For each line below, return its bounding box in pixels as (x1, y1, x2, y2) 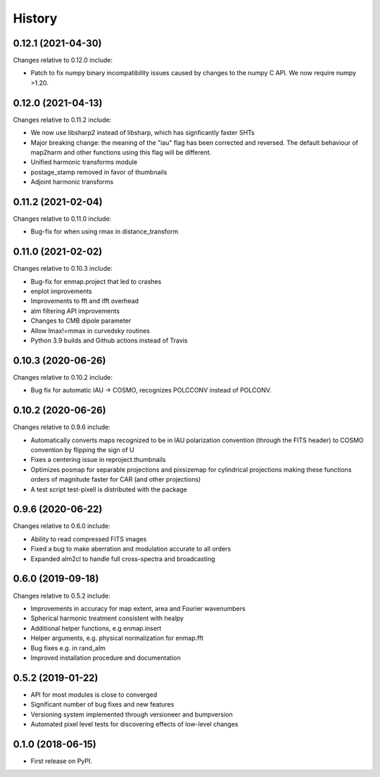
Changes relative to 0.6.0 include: (13, 522, 110, 530)
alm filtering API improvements (30, 307, 120, 315)
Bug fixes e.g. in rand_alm (30, 643, 106, 652)
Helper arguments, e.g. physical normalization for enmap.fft (30, 634, 204, 643)
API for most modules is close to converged (30, 690, 158, 699)
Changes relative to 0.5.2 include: (13, 591, 110, 600)
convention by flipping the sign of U (30, 446, 134, 454)
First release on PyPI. (30, 757, 93, 765)
